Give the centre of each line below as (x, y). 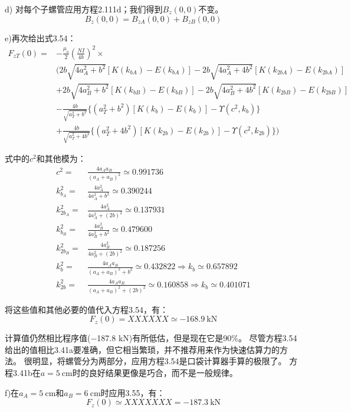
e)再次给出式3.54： (40, 37)
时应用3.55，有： (133, 392)
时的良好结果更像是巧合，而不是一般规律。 (155, 372)
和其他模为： (61, 158)
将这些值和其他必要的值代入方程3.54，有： (86, 309)
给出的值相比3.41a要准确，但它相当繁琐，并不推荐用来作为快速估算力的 (142, 349)
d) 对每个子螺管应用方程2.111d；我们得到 (84, 9)
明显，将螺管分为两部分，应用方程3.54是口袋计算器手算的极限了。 (159, 361)
